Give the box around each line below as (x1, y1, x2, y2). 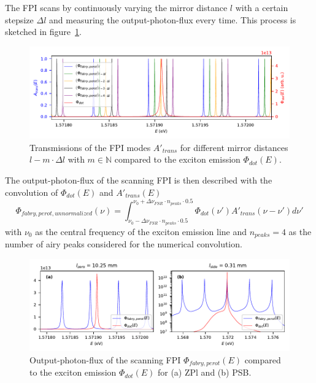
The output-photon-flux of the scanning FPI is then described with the (5, 174, 272, 186)
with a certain (235, 1, 288, 14)
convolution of (5, 185, 58, 198)
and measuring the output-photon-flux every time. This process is (48, 13, 296, 26)
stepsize (5, 13, 34, 26)
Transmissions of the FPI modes (29, 141, 151, 153)
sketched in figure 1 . (5, 25, 82, 38)
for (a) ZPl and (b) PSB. (157, 366, 252, 379)
